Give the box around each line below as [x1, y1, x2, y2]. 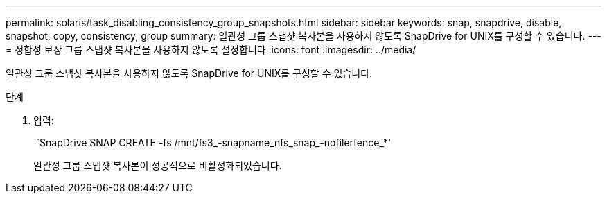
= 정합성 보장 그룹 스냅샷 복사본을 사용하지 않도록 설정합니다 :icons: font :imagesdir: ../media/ [6, 44, 416, 55]
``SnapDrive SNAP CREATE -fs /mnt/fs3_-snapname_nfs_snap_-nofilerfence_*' [33, 137, 392, 148]
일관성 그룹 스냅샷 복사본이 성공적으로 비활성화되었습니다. [33, 159, 282, 171]
